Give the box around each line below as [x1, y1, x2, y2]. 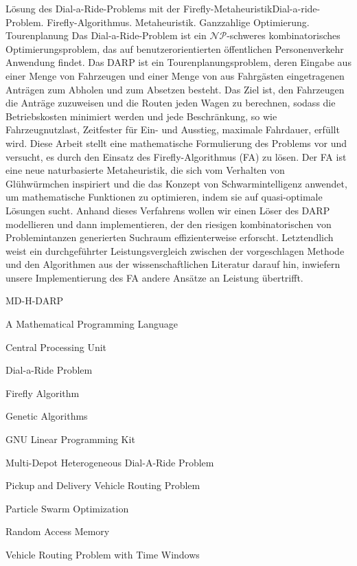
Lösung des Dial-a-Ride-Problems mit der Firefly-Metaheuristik [5, 1, 273, 15]
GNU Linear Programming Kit [5, 432, 135, 446]
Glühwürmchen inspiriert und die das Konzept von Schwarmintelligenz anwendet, [5, 176, 347, 190]
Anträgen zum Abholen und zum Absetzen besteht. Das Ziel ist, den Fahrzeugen [5, 82, 345, 96]
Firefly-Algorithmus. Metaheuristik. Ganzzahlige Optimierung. [47, 14, 310, 29]
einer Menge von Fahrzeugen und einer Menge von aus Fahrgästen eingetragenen [5, 68, 345, 82]
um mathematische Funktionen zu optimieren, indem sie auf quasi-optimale [5, 190, 323, 204]
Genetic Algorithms [5, 409, 88, 423]
